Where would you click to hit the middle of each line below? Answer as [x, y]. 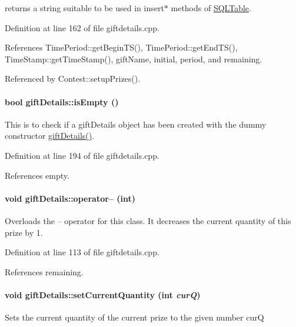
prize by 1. [24, 232]
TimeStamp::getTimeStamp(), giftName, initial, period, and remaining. [134, 59]
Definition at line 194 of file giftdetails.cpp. [82, 155]
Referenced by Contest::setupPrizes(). [73, 79]
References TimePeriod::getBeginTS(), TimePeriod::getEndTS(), [121, 47]
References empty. [37, 175]
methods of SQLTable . [211, 8]
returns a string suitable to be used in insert [84, 8]
